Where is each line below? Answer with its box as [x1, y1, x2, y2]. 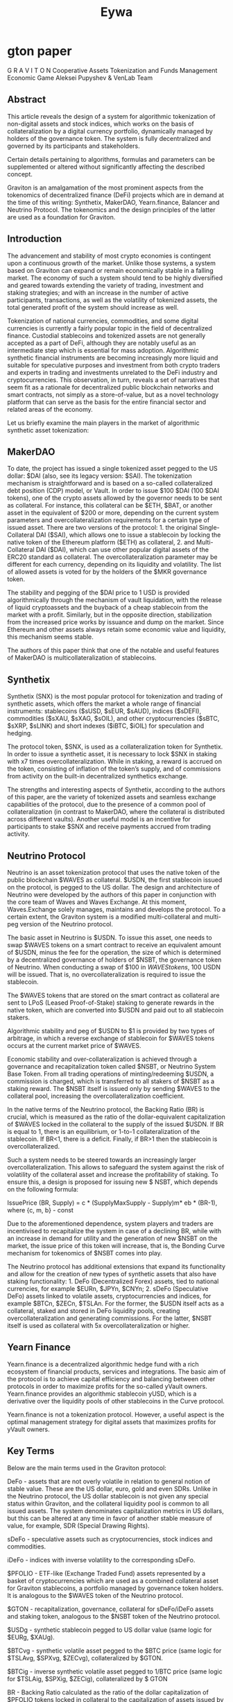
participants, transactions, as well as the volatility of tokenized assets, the [7, 296, 218, 304]
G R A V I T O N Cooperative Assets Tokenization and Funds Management [7, 66, 218, 74]
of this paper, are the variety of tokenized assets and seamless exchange [7, 793, 216, 801]
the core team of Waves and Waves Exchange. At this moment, [7, 898, 187, 906]
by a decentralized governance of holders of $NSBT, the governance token [7, 956, 222, 964]
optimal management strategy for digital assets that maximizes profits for [7, 1417, 216, 1426]
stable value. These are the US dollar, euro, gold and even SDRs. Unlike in [7, 1484, 218, 1493]
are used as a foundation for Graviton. [7, 212, 116, 221]
